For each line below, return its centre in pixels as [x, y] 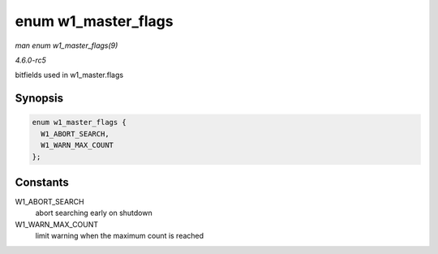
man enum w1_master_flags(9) [67, 45]
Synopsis [39, 99]
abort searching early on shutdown [94, 213]
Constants [42, 182]
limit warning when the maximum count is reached [120, 236]
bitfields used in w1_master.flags [69, 75]
